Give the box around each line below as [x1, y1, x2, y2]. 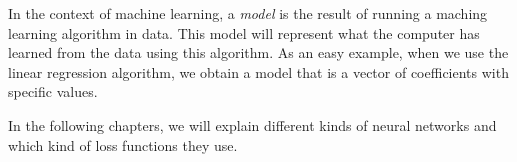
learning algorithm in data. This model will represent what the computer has [8, 22, 480, 43]
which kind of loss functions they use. [8, 134, 238, 155]
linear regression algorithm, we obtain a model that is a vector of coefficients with [8, 61, 509, 82]
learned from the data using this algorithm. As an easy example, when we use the [8, 42, 509, 63]
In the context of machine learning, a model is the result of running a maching [8, 3, 488, 23]
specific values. [8, 81, 98, 102]
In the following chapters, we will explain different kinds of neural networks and [8, 114, 497, 135]
